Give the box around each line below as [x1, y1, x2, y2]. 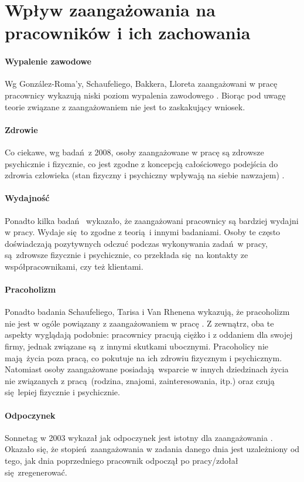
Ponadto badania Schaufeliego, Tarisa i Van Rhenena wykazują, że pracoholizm [5, 306, 290, 318]
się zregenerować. [5, 466, 67, 478]
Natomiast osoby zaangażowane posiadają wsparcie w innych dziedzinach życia [5, 363, 289, 375]
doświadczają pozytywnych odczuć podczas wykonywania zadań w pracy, [5, 237, 268, 249]
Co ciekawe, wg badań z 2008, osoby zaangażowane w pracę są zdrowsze [5, 145, 264, 158]
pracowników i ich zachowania [5, 21, 251, 45]
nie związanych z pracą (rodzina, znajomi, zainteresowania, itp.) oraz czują [5, 374, 275, 386]
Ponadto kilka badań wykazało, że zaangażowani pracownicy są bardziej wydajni [5, 214, 299, 226]
